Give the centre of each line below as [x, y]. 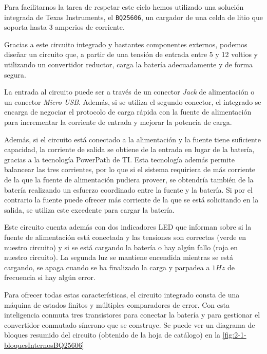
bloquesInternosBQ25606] [44, 344]
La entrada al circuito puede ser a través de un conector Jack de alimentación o [129, 92]
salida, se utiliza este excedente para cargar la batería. [89, 209]
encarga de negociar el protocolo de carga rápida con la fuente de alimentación [128, 112]
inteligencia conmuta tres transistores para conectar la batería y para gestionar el [132, 315]
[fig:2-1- [234, 335]
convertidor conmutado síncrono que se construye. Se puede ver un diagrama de [130, 324]
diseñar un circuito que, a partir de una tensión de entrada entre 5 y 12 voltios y [131, 54]
